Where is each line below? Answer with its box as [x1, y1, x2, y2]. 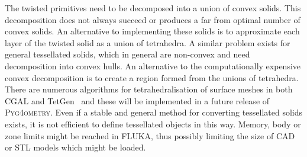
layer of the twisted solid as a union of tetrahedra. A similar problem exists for [5, 36, 290, 49]
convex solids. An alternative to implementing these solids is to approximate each [5, 25, 300, 37]
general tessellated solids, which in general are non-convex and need [5, 48, 250, 60]
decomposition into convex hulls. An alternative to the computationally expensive [5, 59, 301, 72]
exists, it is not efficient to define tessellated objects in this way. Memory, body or [5, 117, 301, 130]
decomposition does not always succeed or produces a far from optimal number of [5, 13, 300, 25]
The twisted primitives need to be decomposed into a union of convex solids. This [5, 2, 301, 14]
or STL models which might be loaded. [5, 141, 146, 153]
